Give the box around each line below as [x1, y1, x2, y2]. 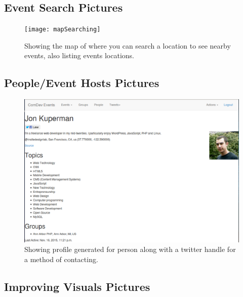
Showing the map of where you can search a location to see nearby [24, 40, 231, 51]
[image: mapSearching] [24, 26, 101, 33]
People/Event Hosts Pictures [4, 75, 159, 91]
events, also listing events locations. [24, 50, 134, 61]
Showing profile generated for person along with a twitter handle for [24, 244, 236, 254]
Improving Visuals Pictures [4, 278, 150, 294]
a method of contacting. [24, 253, 98, 264]
